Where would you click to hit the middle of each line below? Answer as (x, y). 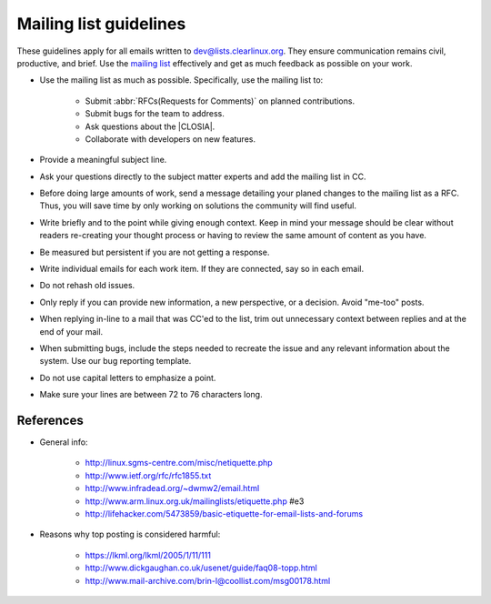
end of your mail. (71, 331)
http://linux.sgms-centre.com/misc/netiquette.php (179, 463)
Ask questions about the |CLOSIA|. (150, 126)
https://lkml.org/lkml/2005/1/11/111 (148, 555)
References (50, 420)
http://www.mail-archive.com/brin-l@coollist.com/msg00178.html (208, 580)
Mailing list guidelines (101, 24)
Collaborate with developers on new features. (170, 139)
